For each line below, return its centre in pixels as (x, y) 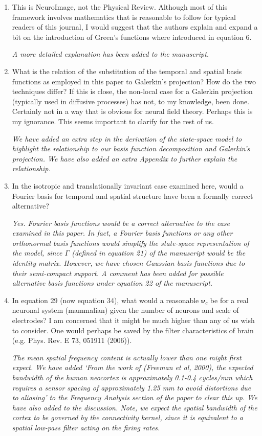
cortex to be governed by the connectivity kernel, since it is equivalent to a (127, 417)
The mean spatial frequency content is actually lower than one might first (127, 357)
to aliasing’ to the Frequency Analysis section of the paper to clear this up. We (135, 397)
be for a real (229, 300)
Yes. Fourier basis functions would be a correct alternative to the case (121, 223)
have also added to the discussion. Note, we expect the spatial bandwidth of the (135, 407)
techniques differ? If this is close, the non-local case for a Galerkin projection (132, 91)
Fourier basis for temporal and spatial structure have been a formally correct (133, 196)
